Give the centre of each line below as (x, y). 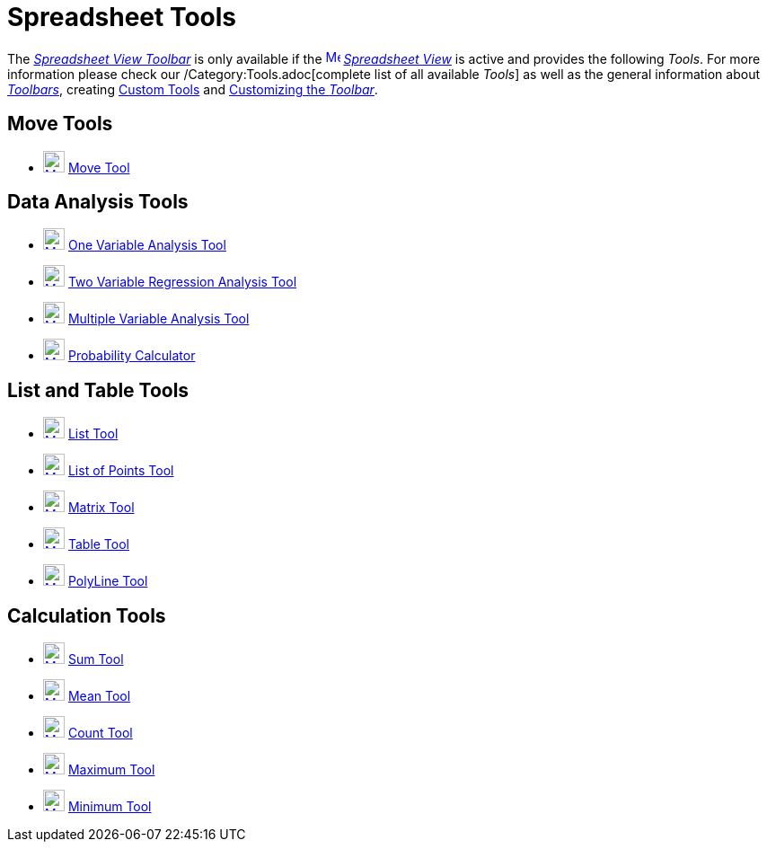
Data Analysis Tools (98, 202)
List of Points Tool (121, 471)
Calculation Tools (87, 615)
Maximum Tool (111, 770)
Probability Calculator (132, 356)
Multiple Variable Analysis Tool (159, 319)
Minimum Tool (110, 807)
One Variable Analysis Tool (147, 245)
